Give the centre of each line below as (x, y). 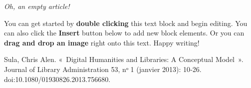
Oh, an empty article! (37, 6)
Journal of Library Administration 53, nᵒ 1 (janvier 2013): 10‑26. (103, 69)
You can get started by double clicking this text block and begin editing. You (126, 23)
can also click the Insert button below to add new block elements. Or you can (124, 33)
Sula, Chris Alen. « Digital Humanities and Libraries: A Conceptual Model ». (124, 59)
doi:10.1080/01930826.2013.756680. (57, 79)
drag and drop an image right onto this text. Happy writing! (102, 42)
